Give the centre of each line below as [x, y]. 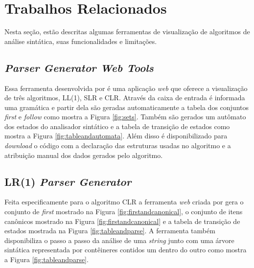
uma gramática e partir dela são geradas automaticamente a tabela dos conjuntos [127, 107]
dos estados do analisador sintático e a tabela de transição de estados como [117, 126]
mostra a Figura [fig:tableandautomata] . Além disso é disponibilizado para [116, 136]
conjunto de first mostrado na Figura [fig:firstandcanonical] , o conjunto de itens [124, 212]
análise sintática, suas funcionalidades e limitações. [81, 41]
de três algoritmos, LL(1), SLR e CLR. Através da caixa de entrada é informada [125, 98]
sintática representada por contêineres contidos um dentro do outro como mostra [126, 250]
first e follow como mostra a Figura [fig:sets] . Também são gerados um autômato [125, 117]
